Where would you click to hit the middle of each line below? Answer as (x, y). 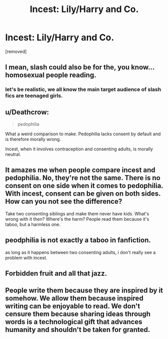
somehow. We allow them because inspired (74, 299)
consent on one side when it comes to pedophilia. (84, 186)
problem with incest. (26, 258)
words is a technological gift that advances (74, 322)
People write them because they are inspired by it (84, 290)
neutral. (13, 154)
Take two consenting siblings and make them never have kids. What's (77, 214)
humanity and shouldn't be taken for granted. (78, 330)
